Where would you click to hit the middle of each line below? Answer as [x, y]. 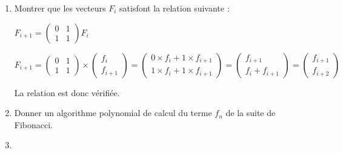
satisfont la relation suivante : [175, 8]
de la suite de [251, 113]
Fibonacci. [34, 124]
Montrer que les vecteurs [60, 8]
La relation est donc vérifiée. [67, 92]
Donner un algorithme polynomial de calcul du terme [113, 113]
